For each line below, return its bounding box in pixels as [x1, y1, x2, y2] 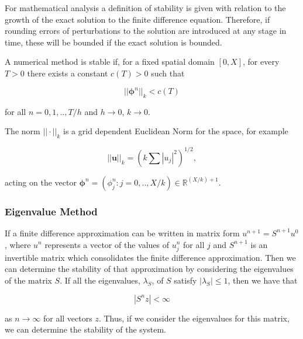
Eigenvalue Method [5, 204, 98, 218]
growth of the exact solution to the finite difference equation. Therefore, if [5, 13, 270, 25]
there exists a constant [27, 67, 108, 79]
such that [151, 67, 185, 79]
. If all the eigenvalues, [60, 274, 140, 286]
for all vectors [43, 312, 92, 324]
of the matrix [5, 274, 52, 286]
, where [5, 238, 31, 250]
